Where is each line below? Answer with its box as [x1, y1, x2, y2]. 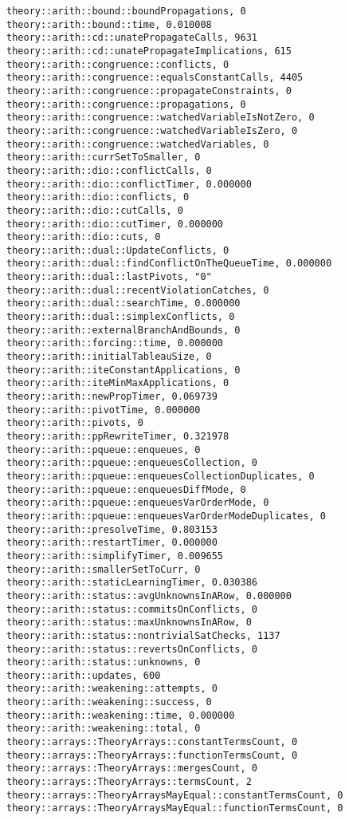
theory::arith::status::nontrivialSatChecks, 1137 [6, 629, 280, 641]
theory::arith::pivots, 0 [6, 417, 143, 429]
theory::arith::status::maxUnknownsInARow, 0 [6, 617, 252, 629]
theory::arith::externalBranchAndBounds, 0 [6, 324, 241, 336]
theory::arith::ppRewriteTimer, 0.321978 [6, 431, 229, 442]
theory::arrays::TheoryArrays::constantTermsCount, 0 [6, 736, 298, 748]
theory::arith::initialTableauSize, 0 [6, 351, 212, 363]
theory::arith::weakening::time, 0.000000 [6, 709, 235, 721]
